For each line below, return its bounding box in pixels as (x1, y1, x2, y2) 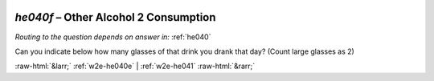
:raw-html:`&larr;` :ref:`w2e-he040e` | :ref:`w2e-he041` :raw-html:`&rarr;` (14, 61, 256, 71)
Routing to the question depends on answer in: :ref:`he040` (14, 32, 211, 42)
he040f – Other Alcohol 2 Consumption (14, 10, 216, 24)
